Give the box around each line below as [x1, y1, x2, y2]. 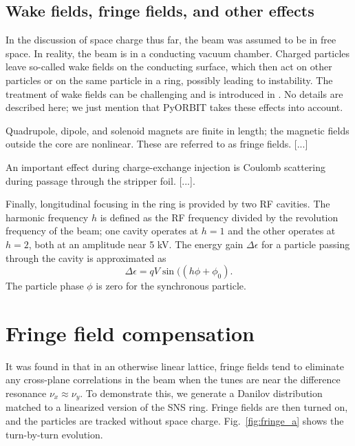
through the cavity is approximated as [6, 250, 166, 265]
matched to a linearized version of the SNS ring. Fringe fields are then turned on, [6, 400, 348, 414]
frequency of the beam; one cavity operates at [6, 223, 199, 238]
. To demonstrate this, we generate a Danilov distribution [80, 386, 323, 401]
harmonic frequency [6, 210, 89, 224]
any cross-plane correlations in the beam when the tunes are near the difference [6, 372, 341, 387]
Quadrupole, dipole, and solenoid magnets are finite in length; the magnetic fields [6, 123, 349, 137]
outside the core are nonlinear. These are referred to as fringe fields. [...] [6, 136, 308, 151]
